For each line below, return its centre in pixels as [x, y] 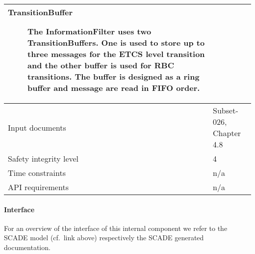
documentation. [27, 247]
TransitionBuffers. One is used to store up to [116, 42]
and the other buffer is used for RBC [101, 65]
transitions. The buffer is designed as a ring [114, 76]
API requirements [38, 187]
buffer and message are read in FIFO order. [114, 88]
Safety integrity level [43, 158]
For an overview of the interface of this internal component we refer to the [116, 228]
